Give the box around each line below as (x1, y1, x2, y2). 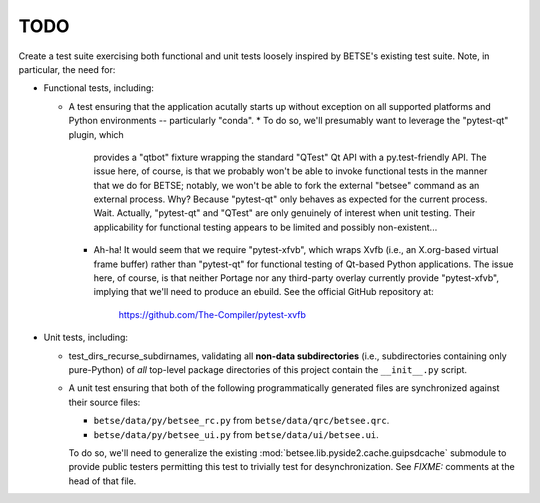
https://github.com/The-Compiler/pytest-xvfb (118, 308, 307, 320)
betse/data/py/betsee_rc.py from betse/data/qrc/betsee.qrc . (93, 415, 390, 427)
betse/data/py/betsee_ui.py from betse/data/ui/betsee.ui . (93, 428, 379, 440)
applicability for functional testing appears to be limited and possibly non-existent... (93, 221, 438, 233)
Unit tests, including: (43, 331, 129, 344)
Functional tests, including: (43, 82, 155, 94)
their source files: (68, 396, 141, 408)
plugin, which (68, 128, 124, 140)
